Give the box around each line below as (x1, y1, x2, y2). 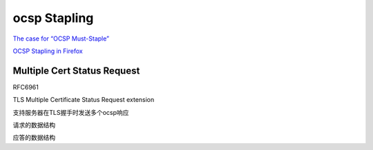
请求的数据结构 (12, 121, 55, 129)
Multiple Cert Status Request (12, 65, 140, 76)
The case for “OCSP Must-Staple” (12, 34, 110, 43)
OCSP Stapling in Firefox (12, 47, 83, 55)
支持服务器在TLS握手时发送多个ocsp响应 (12, 108, 129, 116)
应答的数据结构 (12, 133, 55, 142)
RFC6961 (12, 83, 39, 91)
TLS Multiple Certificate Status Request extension (12, 96, 155, 104)
